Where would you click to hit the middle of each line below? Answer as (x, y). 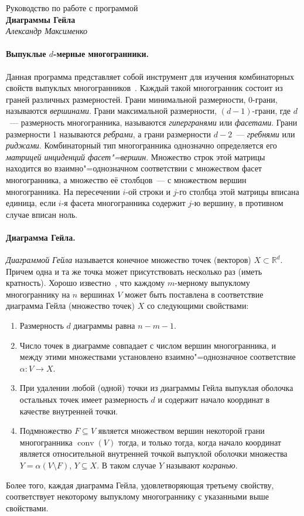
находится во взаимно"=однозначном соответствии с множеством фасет (134, 168)
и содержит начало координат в (214, 399)
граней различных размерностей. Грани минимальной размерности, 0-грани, (142, 99)
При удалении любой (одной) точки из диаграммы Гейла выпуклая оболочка (156, 388)
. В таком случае (127, 465)
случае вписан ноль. (42, 214)
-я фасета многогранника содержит (123, 203)
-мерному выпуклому (212, 283)
